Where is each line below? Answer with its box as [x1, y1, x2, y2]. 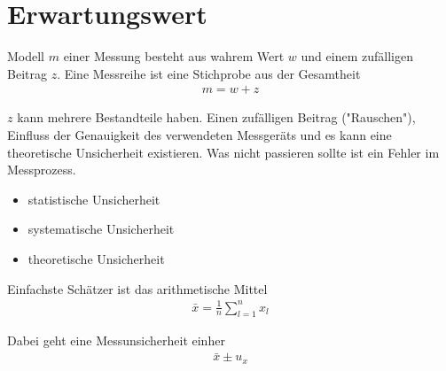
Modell [7, 47, 45, 66]
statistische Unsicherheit [27, 189, 160, 208]
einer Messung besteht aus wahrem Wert [63, 47, 285, 66]
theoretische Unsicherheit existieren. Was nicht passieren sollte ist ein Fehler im [7, 143, 440, 161]
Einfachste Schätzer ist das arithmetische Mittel [7, 279, 268, 298]
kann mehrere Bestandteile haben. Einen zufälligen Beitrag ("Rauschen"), [17, 108, 416, 127]
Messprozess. [7, 160, 76, 179]
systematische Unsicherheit [27, 220, 175, 238]
